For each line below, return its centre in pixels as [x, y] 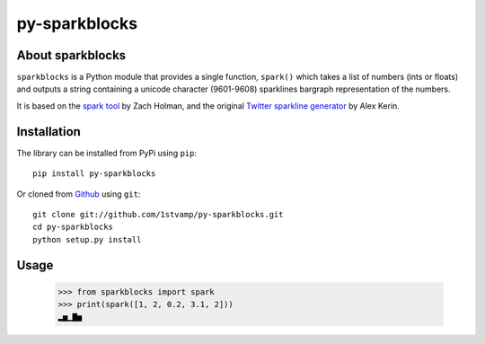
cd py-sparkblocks [73, 227]
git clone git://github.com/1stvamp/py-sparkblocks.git [158, 214]
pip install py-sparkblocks [94, 174]
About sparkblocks [71, 55]
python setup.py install [87, 239]
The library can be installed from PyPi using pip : [107, 153]
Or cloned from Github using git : [79, 194]
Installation [48, 132]
